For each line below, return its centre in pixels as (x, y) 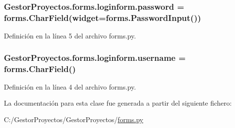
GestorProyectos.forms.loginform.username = (95, 57)
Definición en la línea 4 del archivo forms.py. (70, 86)
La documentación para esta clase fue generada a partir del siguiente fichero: (118, 103)
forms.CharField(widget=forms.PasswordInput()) (103, 17)
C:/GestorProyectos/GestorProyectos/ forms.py (74, 119)
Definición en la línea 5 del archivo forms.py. (70, 36)
